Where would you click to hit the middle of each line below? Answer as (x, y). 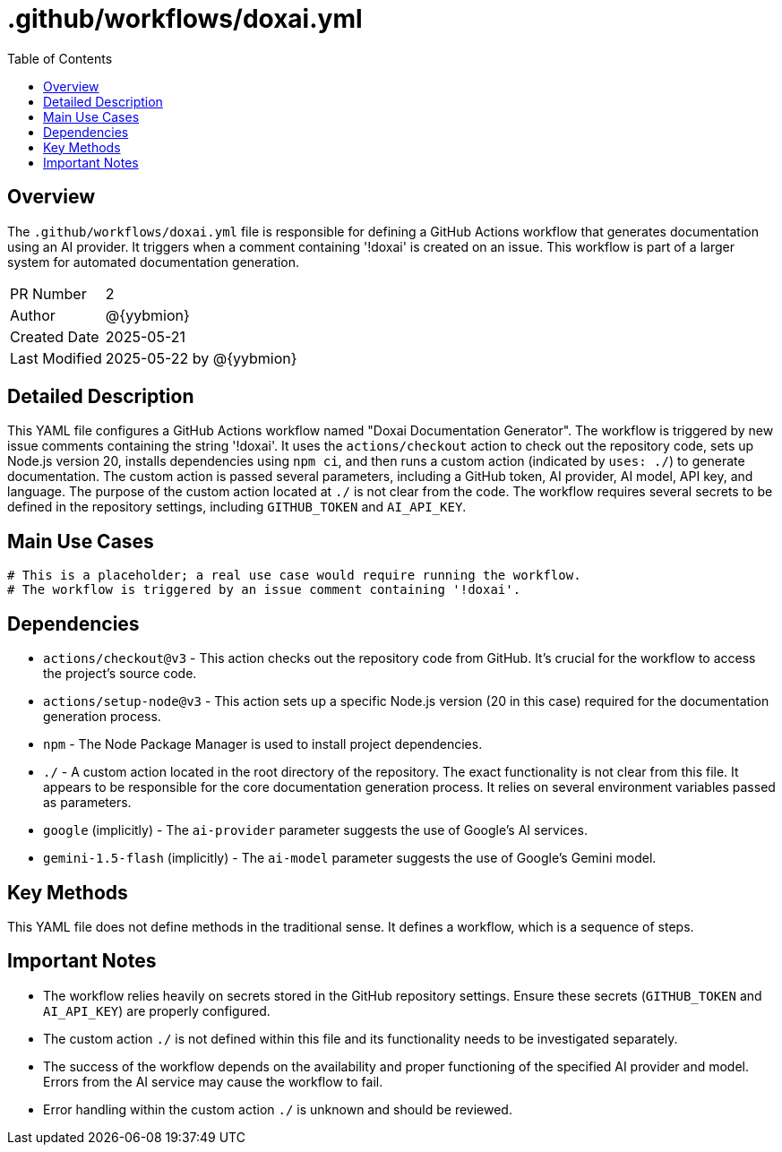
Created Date (55, 336)
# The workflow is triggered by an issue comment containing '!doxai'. (264, 590)
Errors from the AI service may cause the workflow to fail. (213, 1081)
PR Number (48, 293)
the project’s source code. (120, 674)
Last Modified (56, 358)
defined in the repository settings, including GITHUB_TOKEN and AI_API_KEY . (237, 507)
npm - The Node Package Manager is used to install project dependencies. (263, 744)
